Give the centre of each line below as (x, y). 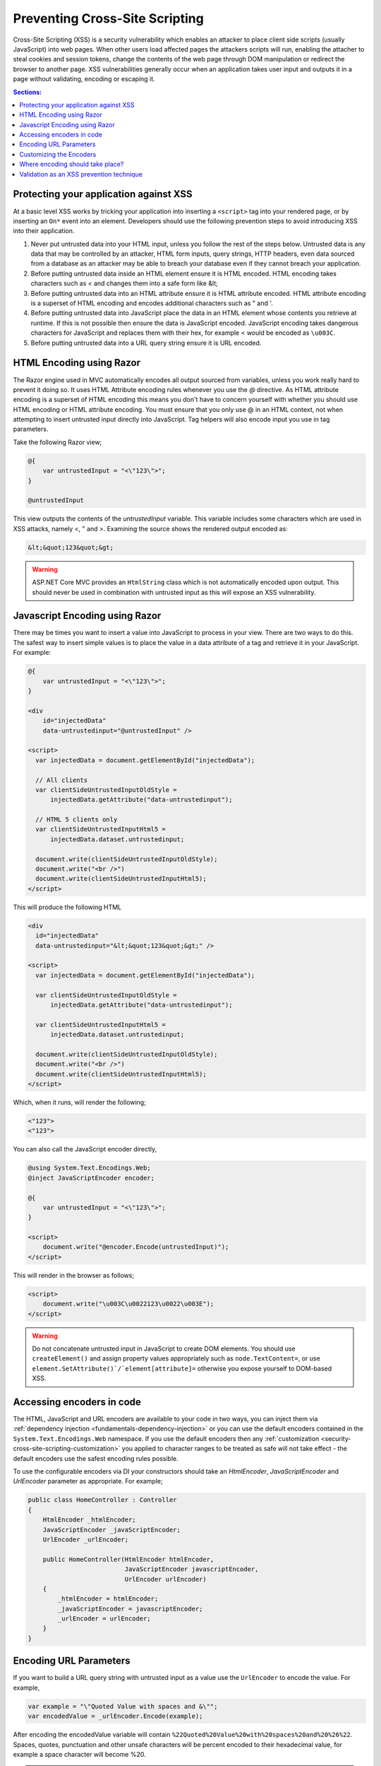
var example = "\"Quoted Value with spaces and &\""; (123, 1706)
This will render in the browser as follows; (73, 1275)
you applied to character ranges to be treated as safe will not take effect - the (234, 1449)
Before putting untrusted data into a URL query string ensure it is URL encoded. (146, 343)
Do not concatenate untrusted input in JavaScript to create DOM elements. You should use (164, 1349)
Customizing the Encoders (58, 154)
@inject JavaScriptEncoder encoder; (91, 1178)
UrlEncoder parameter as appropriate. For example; (88, 1481)
